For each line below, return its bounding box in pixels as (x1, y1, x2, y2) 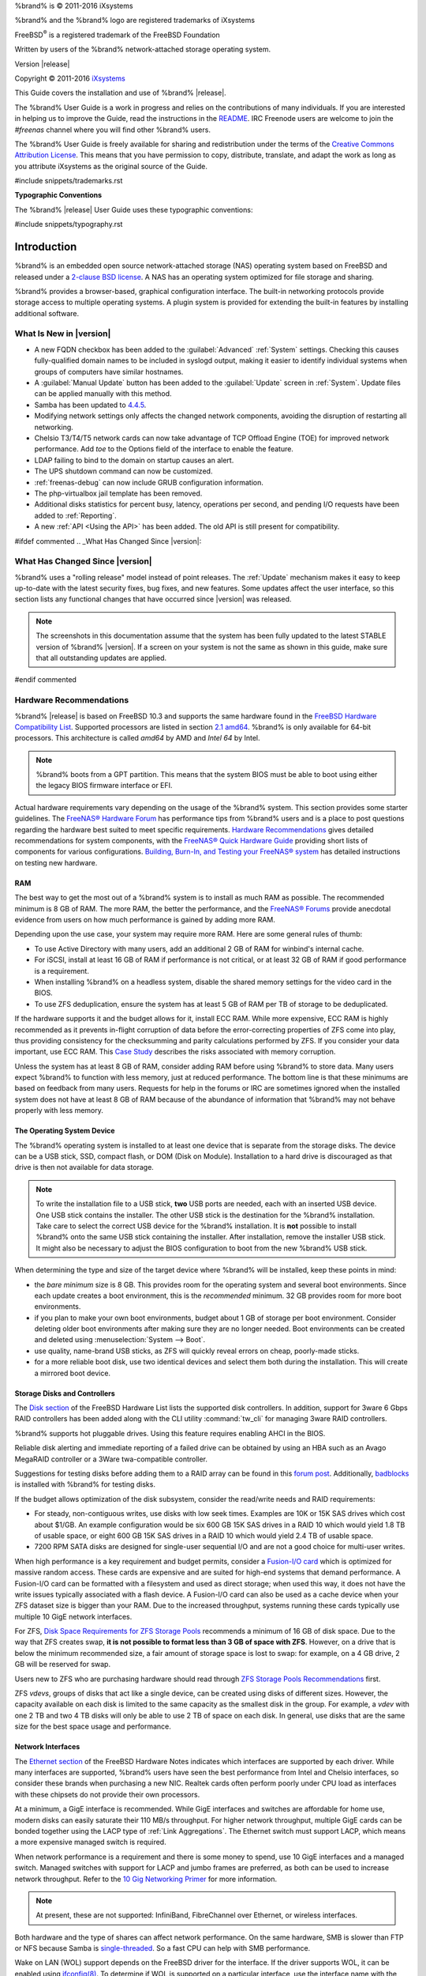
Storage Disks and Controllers (14, 1388, 116, 1398)
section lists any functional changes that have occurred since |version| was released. (14, 594, 292, 604)
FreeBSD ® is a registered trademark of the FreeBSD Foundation (14, 28, 220, 40)
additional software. (14, 308, 80, 318)
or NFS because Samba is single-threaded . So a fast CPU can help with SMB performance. (14, 1944, 311, 1953)
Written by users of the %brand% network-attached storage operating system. (14, 44, 271, 55)
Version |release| (14, 59, 70, 69)
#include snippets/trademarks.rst (14, 176, 123, 186)
